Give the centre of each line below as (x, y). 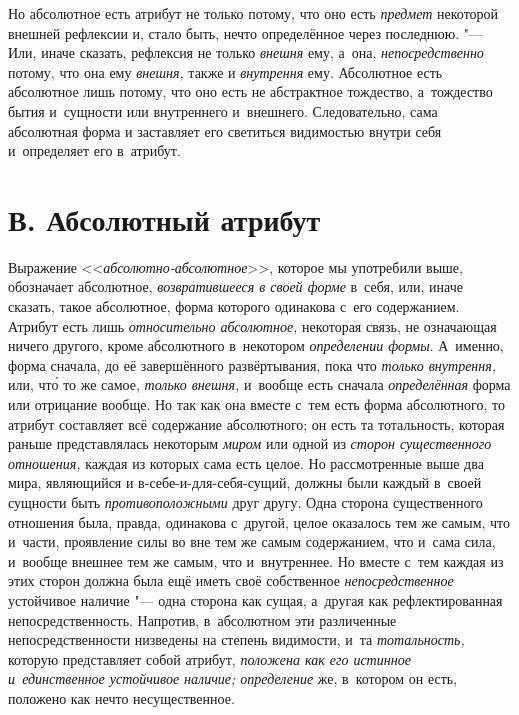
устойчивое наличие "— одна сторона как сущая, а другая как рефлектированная (255, 599)
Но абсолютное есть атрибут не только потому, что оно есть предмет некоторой (253, 13)
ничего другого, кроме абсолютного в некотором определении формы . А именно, (256, 345)
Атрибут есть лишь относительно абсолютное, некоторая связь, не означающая (252, 325)
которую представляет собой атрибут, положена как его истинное (209, 658)
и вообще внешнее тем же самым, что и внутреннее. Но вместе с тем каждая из (256, 560)
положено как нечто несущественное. (121, 697)
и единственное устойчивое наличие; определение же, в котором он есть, (233, 678)
